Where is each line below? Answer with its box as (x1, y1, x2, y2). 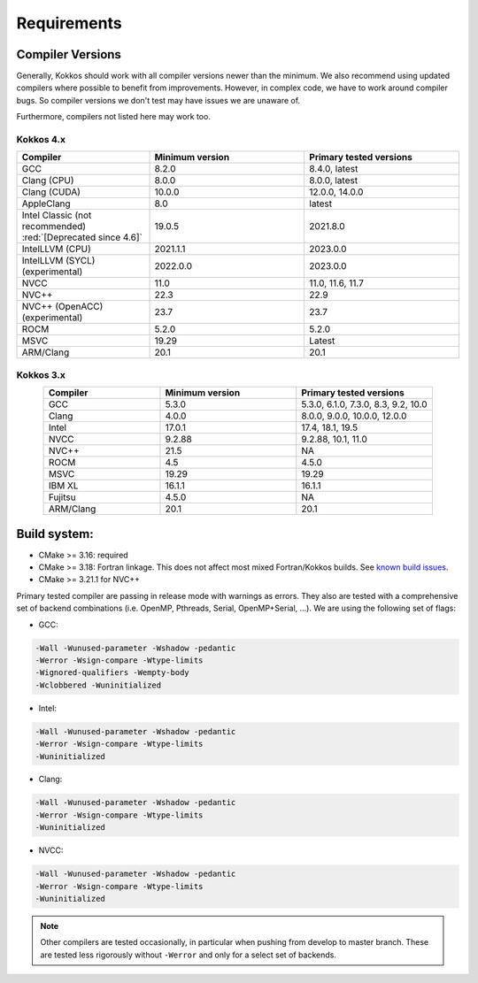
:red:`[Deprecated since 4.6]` (21, 231, 143, 243)
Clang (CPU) (21, 174, 74, 187)
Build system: (16, 526, 94, 541)
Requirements (16, 13, 123, 33)
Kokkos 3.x (16, 368, 66, 380)
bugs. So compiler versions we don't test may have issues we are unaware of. (16, 95, 301, 105)
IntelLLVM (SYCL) (21, 255, 96, 267)
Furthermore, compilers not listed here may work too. (16, 111, 212, 122)
